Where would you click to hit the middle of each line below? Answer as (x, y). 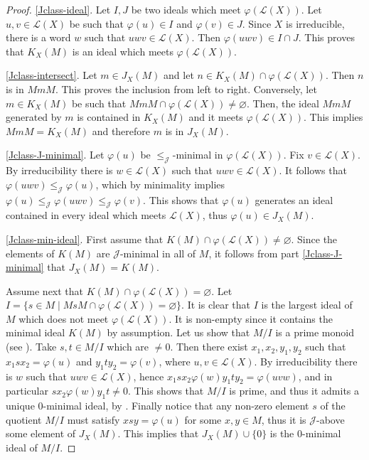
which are (128, 347)
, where (175, 361)
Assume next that (45, 290)
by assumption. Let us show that (178, 332)
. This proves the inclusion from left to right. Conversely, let (186, 89)
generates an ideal (294, 199)
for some (203, 419)
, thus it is (284, 419)
